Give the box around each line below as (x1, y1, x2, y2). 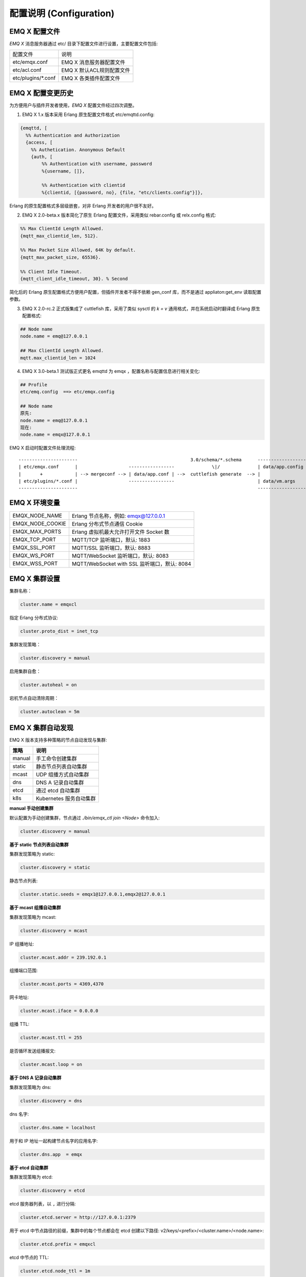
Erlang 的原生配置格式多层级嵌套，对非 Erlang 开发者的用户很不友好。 (9, 202, 157, 209)
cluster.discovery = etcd (20, 1188, 85, 1194)
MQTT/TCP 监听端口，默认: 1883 (71, 536, 150, 543)
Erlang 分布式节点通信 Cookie (71, 521, 143, 528)
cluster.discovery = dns (20, 1098, 83, 1103)
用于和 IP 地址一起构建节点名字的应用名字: (9, 1138, 98, 1144)
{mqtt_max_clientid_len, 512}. (20, 233, 99, 239)
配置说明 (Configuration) (9, 8, 115, 19)
